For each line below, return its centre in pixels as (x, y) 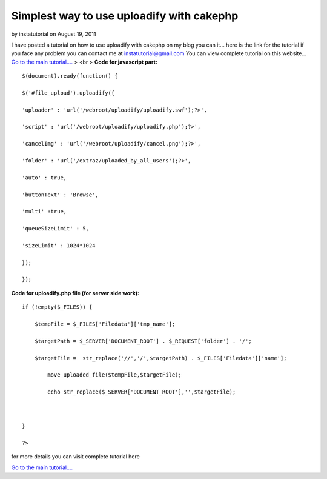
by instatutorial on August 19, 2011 (54, 34)
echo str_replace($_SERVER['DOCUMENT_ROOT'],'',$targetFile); (142, 392)
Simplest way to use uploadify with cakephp (125, 16)
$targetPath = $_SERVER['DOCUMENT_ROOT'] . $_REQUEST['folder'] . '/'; (143, 341)
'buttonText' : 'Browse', (61, 195)
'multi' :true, (45, 212)
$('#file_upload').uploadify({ (68, 93)
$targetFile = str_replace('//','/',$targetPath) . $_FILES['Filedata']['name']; (160, 358)
